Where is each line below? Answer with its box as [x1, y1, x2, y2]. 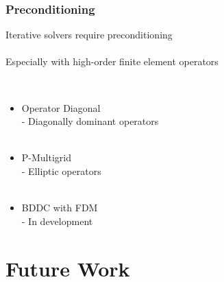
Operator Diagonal [21, 100, 101, 115]
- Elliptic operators [21, 163, 101, 178]
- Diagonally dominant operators [21, 114, 159, 128]
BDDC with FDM [21, 200, 98, 215]
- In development [21, 213, 93, 228]
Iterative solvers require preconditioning [5, 27, 173, 42]
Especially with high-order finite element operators [5, 54, 219, 69]
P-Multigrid [21, 150, 72, 165]
